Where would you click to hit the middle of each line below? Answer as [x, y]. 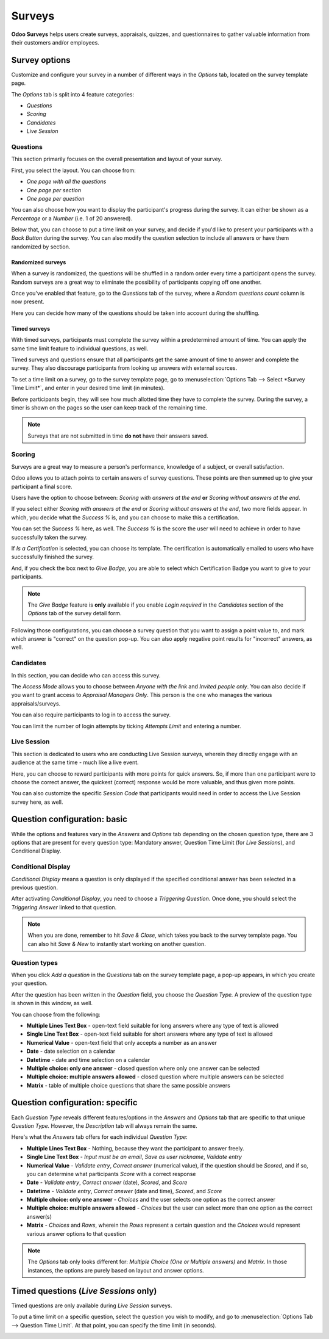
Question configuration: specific [74, 1103]
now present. [28, 301]
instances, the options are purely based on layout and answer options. [116, 1270]
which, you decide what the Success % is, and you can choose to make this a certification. [126, 517]
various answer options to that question [76, 1233]
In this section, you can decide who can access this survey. [86, 675]
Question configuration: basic [69, 819]
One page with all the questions [66, 182]
